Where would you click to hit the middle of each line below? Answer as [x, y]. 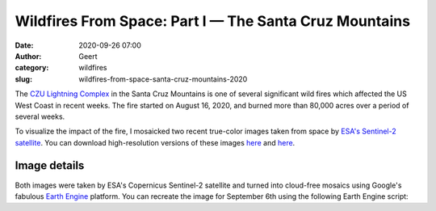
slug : [23, 79]
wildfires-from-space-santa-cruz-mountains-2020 [163, 79]
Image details [50, 166]
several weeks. [40, 116]
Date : [24, 45]
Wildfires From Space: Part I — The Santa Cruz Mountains [213, 21]
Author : [28, 56]
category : [32, 68]
